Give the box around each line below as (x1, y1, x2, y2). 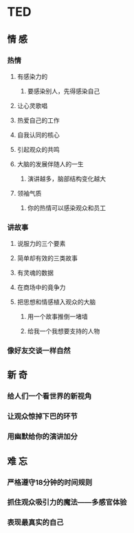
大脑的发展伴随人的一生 (16, 159, 84, 168)
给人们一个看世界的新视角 (7, 392, 92, 401)
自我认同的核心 (16, 131, 60, 139)
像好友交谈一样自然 (7, 346, 71, 356)
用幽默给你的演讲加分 (7, 432, 78, 442)
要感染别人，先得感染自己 (27, 87, 100, 95)
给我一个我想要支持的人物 (27, 327, 100, 335)
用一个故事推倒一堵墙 (27, 313, 88, 321)
